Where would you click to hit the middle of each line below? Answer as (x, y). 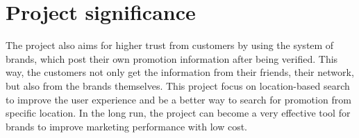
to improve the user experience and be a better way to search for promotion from (178, 99)
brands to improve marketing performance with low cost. (127, 126)
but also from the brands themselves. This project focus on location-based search (178, 85)
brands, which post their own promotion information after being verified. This (172, 58)
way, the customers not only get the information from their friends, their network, (180, 72)
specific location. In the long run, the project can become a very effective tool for (178, 113)
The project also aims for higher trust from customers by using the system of (170, 45)
